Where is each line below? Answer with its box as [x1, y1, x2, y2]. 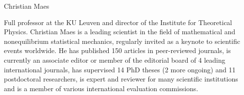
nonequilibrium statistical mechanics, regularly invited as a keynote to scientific [4, 36, 241, 46]
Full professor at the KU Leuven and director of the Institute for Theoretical [4, 17, 232, 27]
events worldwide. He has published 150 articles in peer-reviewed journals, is [4, 45, 231, 55]
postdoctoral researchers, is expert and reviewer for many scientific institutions [4, 74, 238, 84]
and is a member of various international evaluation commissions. [4, 83, 198, 93]
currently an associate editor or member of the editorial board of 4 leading [4, 54, 226, 65]
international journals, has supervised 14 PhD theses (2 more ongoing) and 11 [4, 64, 236, 74]
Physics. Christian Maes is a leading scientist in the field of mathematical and [4, 27, 236, 37]
